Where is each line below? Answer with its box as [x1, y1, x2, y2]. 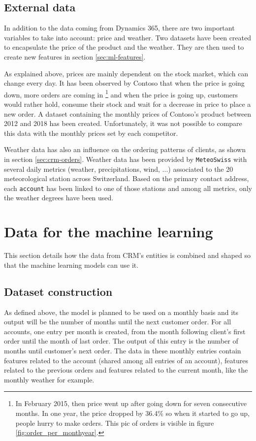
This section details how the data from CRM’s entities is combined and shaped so [4, 250, 251, 260]
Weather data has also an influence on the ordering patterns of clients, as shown [4, 144, 246, 155]
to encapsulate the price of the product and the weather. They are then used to [4, 42, 244, 52]
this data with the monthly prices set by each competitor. [4, 127, 178, 138]
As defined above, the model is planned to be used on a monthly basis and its [4, 307, 239, 317]
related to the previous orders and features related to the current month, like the [4, 365, 248, 375]
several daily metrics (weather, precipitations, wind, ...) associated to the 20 [4, 163, 233, 174]
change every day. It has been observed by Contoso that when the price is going [4, 78, 245, 88]
